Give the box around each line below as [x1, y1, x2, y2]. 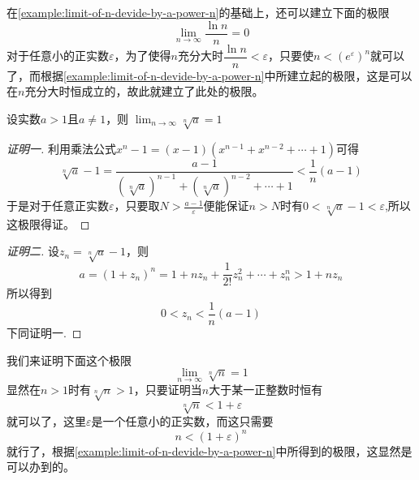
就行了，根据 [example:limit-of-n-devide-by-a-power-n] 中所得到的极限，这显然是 [6, 442, 413, 459]
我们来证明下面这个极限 [6, 351, 132, 368]
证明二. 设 [6, 242, 59, 259]
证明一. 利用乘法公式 [6, 139, 116, 156]
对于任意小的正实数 [6, 47, 109, 64]
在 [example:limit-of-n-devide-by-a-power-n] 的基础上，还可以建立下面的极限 [6, 4, 390, 20]
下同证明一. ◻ [6, 324, 82, 341]
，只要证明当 [133, 381, 202, 398]
